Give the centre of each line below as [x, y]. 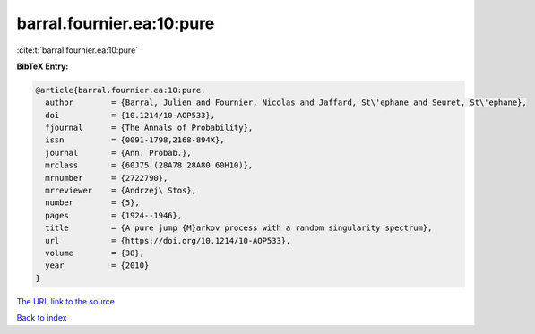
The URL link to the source [66, 301]
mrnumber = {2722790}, [107, 178]
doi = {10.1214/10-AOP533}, [130, 115]
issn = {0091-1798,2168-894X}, [135, 140]
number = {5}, [93, 203]
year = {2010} [97, 265]
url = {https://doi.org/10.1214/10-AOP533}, [168, 240]
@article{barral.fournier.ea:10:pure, [121, 90]
